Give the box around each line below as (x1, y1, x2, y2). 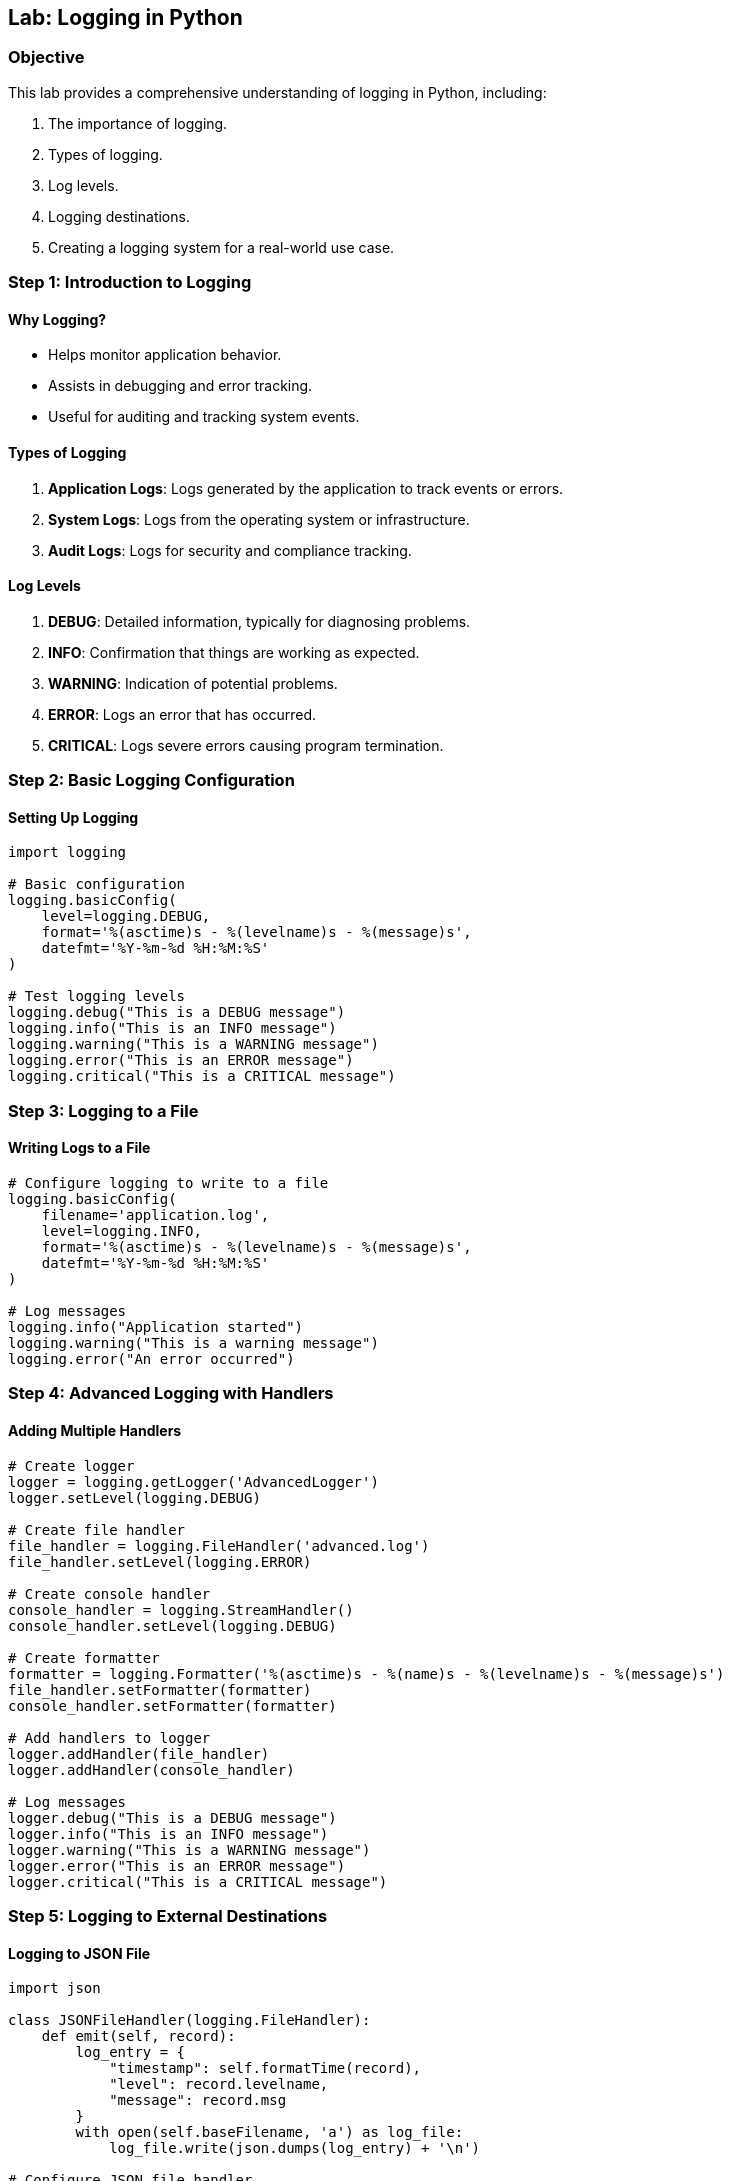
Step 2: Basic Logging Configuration (8, 770, 295, 791)
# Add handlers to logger (8, 1729, 211, 1746)
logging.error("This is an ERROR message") (8, 1052, 354, 1069)
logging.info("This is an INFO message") (8, 1020, 337, 1037)
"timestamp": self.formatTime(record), (109, 2060, 422, 2077)
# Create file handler (8, 1521, 186, 1538)
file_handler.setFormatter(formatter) (8, 1681, 312, 1698)
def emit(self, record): (41, 2028, 236, 2045)
